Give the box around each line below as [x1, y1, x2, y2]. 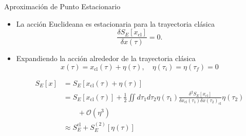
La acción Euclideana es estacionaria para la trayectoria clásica [16, 18, 215, 29]
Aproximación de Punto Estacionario [4, 1, 121, 11]
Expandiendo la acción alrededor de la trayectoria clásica [16, 53, 196, 64]
